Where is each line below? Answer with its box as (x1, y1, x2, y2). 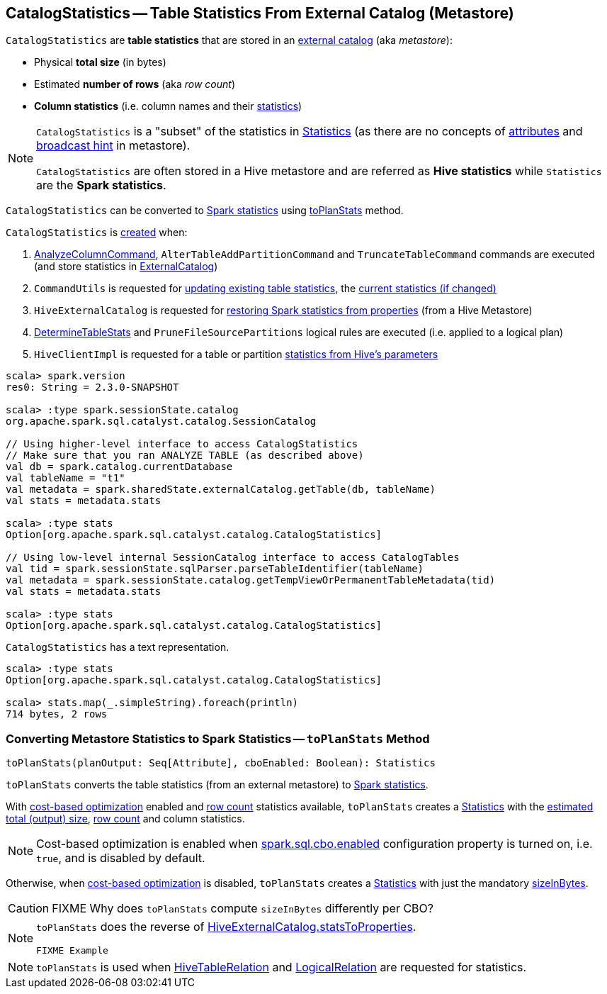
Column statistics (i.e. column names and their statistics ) (34, 100, 302, 113)
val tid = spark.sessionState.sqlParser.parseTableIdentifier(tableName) (6, 563, 424, 575)
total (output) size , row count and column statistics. (6, 812, 245, 825)
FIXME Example (36, 945, 108, 956)
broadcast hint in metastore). (36, 138, 191, 153)
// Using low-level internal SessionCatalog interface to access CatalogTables (6, 552, 460, 564)
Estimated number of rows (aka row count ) (34, 78, 236, 91)
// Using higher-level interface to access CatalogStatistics (6, 438, 358, 450)
